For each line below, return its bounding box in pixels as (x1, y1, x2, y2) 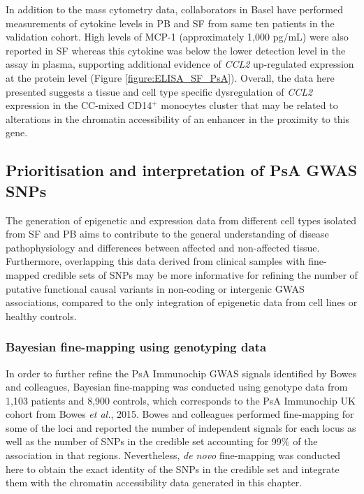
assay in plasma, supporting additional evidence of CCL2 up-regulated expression (6, 57, 354, 71)
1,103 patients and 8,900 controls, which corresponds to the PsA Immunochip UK (6, 393, 356, 407)
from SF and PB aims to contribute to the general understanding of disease (6, 226, 329, 241)
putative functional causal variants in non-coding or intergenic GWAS (6, 281, 305, 296)
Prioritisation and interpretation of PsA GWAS (6, 159, 358, 181)
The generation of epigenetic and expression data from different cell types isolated (6, 212, 357, 227)
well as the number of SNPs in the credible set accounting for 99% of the (6, 434, 318, 449)
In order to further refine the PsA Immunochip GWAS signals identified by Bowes (6, 365, 357, 380)
